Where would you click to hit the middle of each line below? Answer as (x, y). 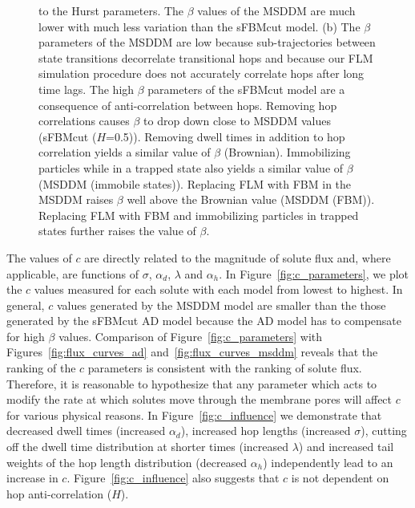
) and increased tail (346, 447)
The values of (39, 257)
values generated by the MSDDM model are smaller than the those (221, 305)
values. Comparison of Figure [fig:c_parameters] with (191, 336)
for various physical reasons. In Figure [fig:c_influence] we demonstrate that (194, 415)
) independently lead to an (328, 462)
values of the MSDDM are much (276, 10)
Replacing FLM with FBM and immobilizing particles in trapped (199, 215)
